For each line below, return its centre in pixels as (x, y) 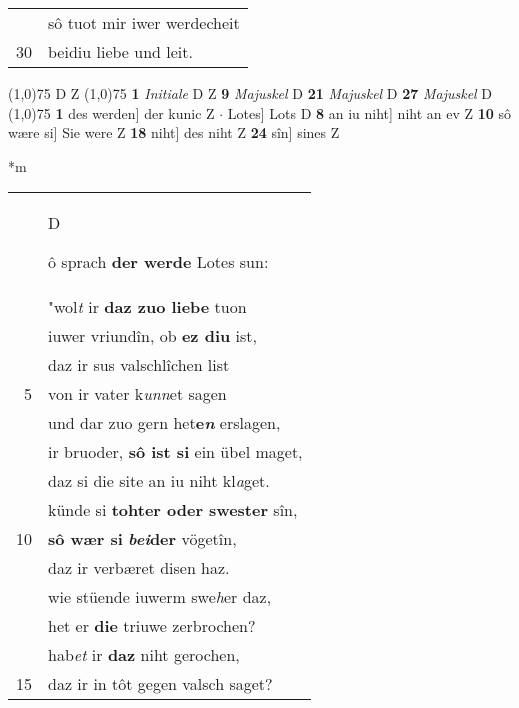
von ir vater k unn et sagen (137, 394)
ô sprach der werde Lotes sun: (158, 262)
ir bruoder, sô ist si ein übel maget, (175, 452)
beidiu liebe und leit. (120, 51)
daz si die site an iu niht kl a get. (159, 481)
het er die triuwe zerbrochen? (152, 626)
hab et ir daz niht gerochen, (144, 655)
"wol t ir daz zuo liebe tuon (147, 307)
